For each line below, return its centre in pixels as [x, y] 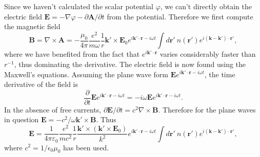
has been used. [86, 147]
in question [22, 119]
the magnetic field [32, 26]
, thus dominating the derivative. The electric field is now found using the [130, 64]
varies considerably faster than [208, 54]
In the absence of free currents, [53, 109]
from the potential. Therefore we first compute [180, 16]
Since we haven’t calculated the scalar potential [79, 6]
